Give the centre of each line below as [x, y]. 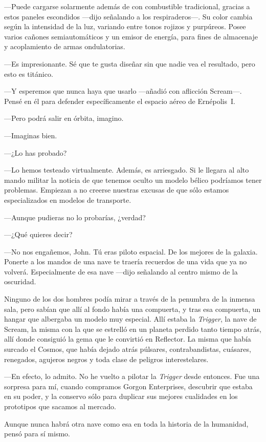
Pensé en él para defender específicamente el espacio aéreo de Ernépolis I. [120, 101]
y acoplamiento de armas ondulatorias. [65, 46]
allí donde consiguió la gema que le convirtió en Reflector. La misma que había [128, 339]
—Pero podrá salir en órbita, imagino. [64, 118]
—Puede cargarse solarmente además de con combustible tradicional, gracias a [127, 6]
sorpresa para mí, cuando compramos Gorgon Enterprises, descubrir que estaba [128, 386]
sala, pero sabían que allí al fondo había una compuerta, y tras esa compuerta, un [132, 309]
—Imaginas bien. [31, 135]
